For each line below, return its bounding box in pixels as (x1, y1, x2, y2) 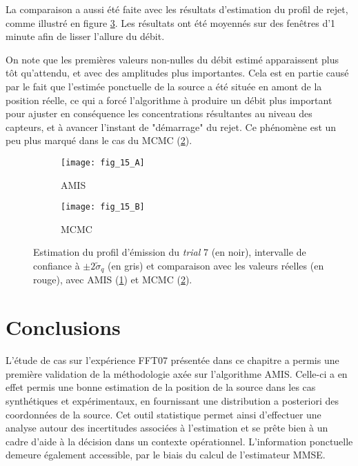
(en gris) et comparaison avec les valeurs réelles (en (108, 259, 324, 273)
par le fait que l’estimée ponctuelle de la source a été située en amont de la (6, 79, 322, 93)
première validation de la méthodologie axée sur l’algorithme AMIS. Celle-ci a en (6, 366, 348, 381)
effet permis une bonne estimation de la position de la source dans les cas (6, 380, 316, 394)
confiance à (33, 259, 80, 273)
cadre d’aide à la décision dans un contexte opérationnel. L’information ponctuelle (6, 434, 353, 448)
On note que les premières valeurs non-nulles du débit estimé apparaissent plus (6, 52, 339, 66)
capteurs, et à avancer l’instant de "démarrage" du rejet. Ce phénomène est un (6, 119, 337, 134)
